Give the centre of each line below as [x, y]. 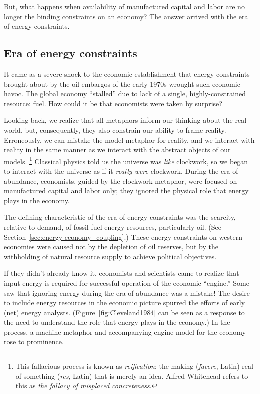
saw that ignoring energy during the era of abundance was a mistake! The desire [127, 293]
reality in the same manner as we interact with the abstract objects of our [117, 150]
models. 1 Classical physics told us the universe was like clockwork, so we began [126, 160]
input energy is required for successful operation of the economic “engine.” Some [127, 283]
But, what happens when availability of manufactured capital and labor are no [124, 6]
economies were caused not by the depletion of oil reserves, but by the [111, 247]
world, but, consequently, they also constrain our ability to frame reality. [115, 130]
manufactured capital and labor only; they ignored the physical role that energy [126, 191]
